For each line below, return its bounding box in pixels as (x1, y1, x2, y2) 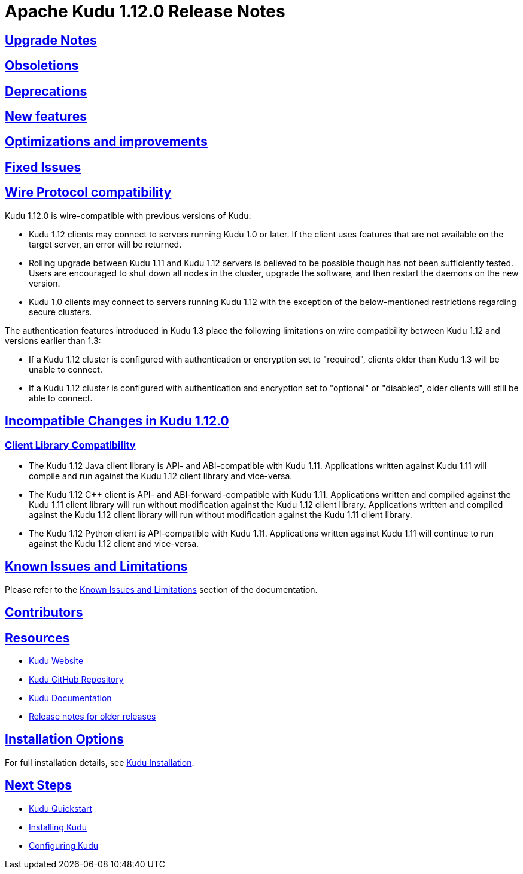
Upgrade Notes (5, 32, 97, 48)
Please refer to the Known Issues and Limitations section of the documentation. (5, 584, 318, 595)
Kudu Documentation (29, 693, 112, 704)
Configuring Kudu (29, 840, 98, 851)
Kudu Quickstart (29, 803, 93, 814)
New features (5, 109, 87, 124)
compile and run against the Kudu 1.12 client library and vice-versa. (29, 470, 293, 481)
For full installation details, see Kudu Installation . (5, 757, 194, 768)
